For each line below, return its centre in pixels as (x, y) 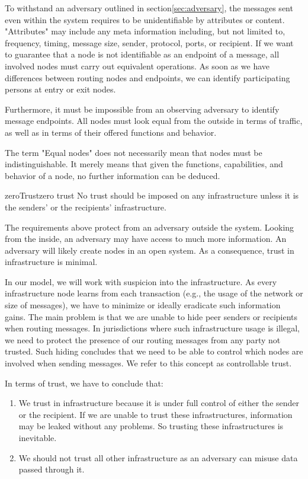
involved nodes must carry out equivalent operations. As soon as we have (137, 66)
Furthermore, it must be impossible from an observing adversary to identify (142, 109)
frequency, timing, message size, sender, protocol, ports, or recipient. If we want (149, 42)
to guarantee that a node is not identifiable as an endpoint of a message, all (142, 54)
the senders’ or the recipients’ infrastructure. (86, 207)
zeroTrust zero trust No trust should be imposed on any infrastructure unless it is (152, 195)
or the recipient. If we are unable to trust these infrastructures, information (155, 414)
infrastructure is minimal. (51, 262)
